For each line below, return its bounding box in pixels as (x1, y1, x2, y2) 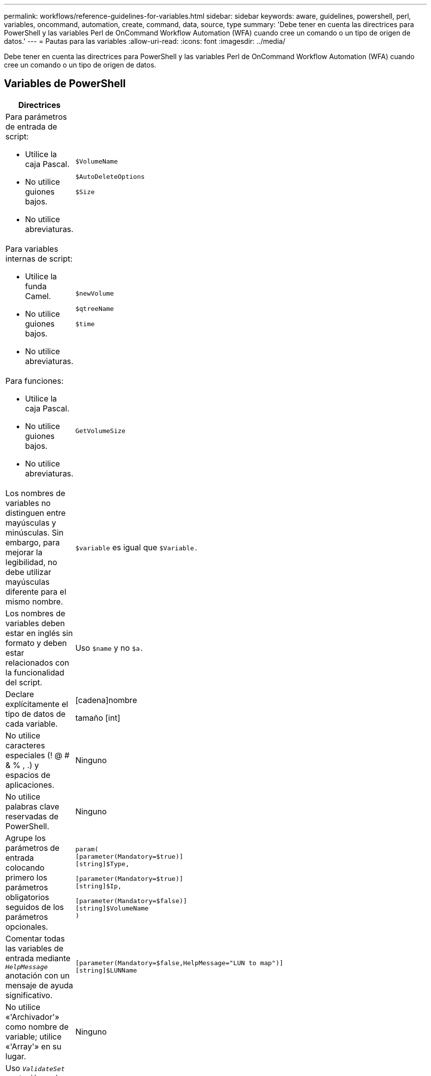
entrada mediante (5, 953, 71, 963)
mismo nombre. (5, 596, 63, 606)
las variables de (5, 943, 63, 953)
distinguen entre (5, 507, 66, 518)
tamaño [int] (75, 712, 121, 723)
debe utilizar (5, 567, 51, 577)
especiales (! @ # (5, 750, 70, 760)
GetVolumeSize (75, 427, 125, 435)
